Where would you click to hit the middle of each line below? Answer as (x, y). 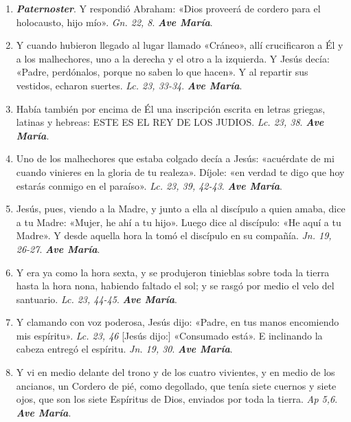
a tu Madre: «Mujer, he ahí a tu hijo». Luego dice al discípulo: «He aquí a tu (179, 222)
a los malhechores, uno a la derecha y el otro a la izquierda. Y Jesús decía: (173, 58)
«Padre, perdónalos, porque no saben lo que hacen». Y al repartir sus (162, 72)
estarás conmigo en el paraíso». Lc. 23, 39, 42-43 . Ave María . (149, 185)
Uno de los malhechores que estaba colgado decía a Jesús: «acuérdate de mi (175, 158)
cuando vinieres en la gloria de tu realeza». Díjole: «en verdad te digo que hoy (180, 171)
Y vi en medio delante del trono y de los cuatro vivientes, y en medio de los (175, 372)
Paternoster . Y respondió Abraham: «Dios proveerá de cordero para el (168, 8)
